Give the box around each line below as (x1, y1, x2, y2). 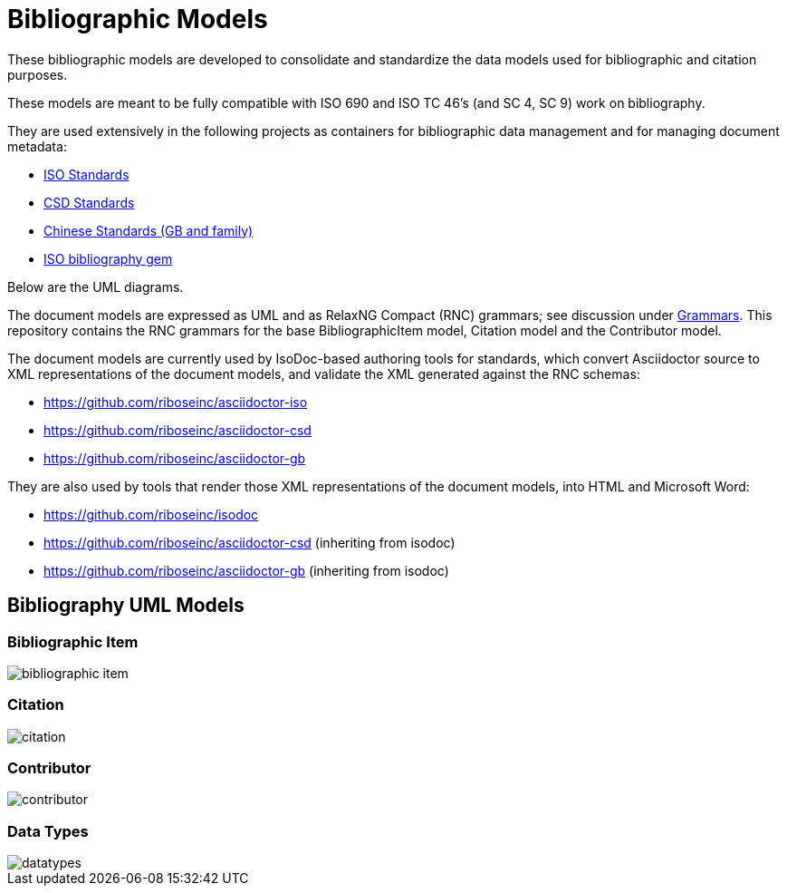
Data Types (7, 821, 89, 840)
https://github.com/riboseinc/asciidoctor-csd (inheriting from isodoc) (43, 534, 456, 550)
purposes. (7, 66, 68, 83)
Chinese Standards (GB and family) (43, 222, 254, 238)
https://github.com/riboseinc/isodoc (43, 506, 259, 522)
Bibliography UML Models (7, 594, 245, 617)
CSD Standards (43, 194, 135, 210)
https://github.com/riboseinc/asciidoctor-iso (43, 393, 308, 410)
